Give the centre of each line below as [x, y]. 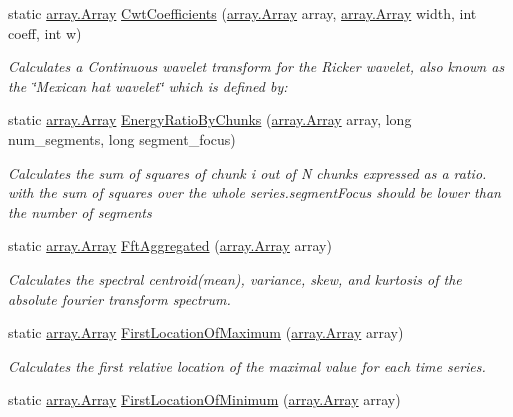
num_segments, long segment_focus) [122, 138]
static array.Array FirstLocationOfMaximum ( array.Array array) [206, 332]
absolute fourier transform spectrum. [119, 298]
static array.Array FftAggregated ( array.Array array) [170, 245]
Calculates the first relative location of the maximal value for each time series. [247, 365]
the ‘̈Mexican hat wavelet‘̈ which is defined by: [148, 85]
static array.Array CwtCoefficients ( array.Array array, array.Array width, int [242, 13]
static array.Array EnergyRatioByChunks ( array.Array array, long [210, 119]
